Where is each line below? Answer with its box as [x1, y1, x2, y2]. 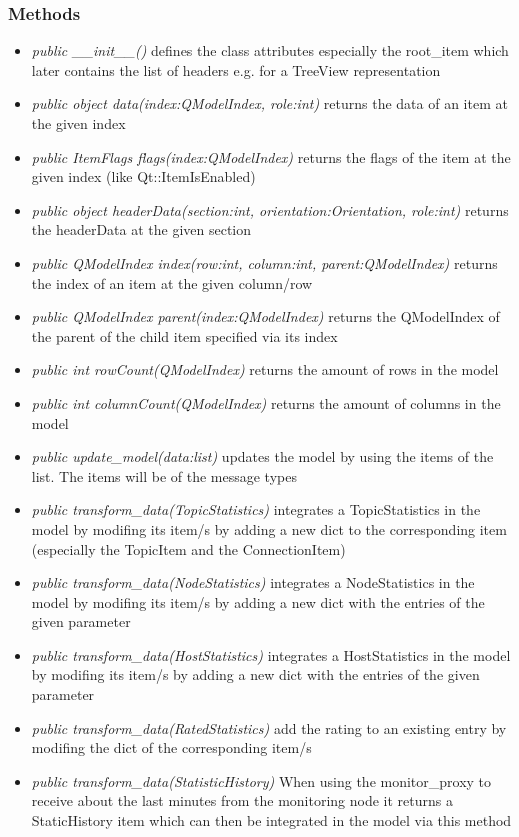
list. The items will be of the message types [31, 465, 297, 486]
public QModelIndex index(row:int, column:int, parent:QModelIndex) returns [31, 252, 498, 273]
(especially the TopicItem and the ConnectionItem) [31, 538, 346, 559]
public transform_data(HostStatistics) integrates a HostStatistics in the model [31, 644, 511, 665]
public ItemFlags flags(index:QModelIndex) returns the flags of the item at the [31, 146, 511, 167]
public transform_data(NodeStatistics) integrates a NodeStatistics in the [31, 572, 475, 593]
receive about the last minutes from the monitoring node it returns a [31, 790, 453, 811]
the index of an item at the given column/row [31, 272, 313, 293]
